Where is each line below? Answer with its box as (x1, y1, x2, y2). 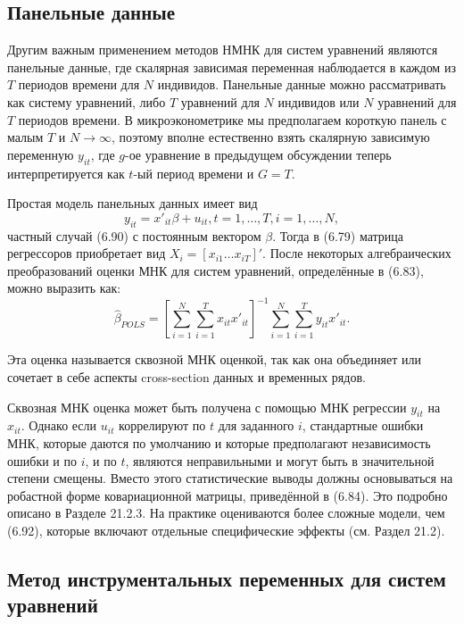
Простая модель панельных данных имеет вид (7, 194, 258, 212)
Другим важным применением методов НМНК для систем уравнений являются (7, 40, 438, 59)
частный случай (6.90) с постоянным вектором (7, 226, 261, 245)
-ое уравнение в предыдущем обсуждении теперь (125, 145, 392, 163)
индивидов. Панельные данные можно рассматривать (157, 75, 446, 94)
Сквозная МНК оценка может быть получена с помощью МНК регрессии (7, 397, 407, 416)
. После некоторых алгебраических (262, 244, 452, 262)
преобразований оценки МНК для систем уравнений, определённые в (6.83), (7, 261, 424, 279)
